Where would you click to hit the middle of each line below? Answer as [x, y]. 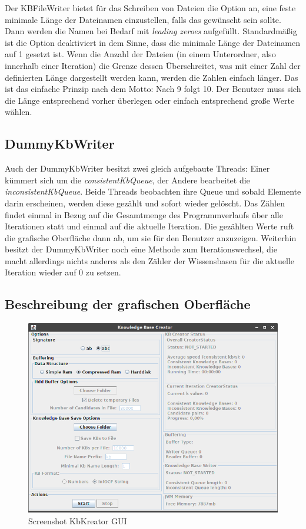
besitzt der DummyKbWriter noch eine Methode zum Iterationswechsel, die [141, 249]
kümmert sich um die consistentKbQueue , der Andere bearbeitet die [127, 180]
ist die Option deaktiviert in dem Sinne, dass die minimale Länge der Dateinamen [152, 42]
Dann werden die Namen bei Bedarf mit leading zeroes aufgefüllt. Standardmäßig [151, 31]
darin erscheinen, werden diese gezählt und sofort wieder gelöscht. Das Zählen [145, 203]
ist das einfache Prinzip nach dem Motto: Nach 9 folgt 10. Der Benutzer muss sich [153, 89]
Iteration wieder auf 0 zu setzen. [63, 272]
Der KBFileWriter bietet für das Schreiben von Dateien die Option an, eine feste [150, 8]
